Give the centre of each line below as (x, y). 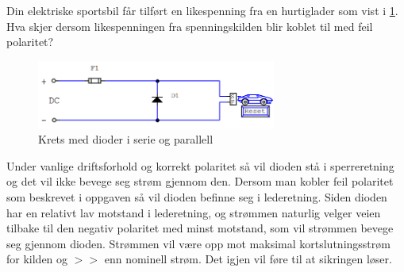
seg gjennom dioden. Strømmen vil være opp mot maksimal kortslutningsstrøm (198, 243)
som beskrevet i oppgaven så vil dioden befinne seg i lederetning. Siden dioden (197, 197)
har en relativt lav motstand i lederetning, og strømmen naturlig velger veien (194, 212)
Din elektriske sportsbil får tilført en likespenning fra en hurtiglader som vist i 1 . (202, 10)
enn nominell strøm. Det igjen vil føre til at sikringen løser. (248, 259)
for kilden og (37, 259)
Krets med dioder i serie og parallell (126, 139)
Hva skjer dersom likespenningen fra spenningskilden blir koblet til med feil (190, 26)
